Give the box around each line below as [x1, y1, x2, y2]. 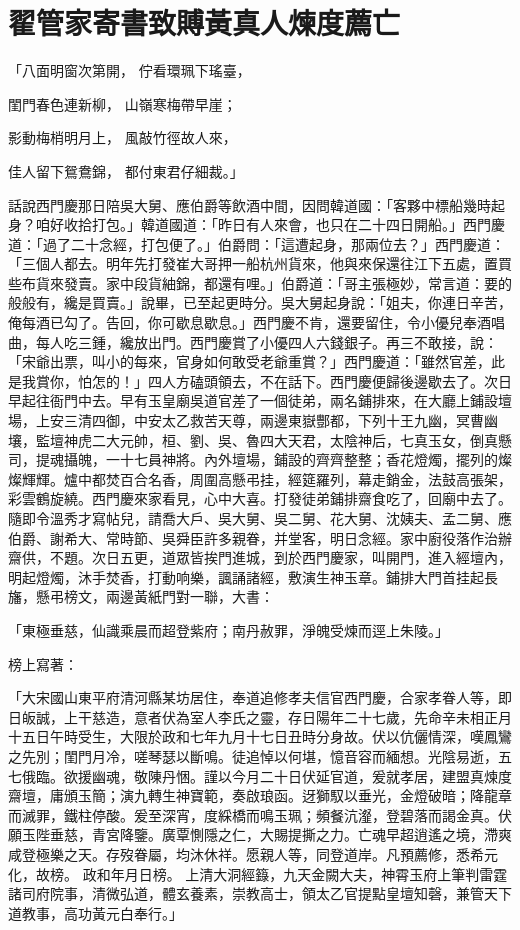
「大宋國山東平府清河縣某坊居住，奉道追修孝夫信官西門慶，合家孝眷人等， [8, 687, 498, 708]
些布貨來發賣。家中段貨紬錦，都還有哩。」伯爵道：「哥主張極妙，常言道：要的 [8, 272, 512, 293]
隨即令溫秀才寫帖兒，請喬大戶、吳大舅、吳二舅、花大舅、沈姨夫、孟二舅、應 [8, 508, 512, 528]
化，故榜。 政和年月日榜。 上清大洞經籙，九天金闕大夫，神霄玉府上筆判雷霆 [8, 863, 508, 884]
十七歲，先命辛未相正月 [357, 706, 512, 727]
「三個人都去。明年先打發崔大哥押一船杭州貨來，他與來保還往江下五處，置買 [8, 253, 512, 274]
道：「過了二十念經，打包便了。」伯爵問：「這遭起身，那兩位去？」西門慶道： [8, 233, 505, 254]
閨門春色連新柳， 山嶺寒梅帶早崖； [8, 93, 237, 114]
